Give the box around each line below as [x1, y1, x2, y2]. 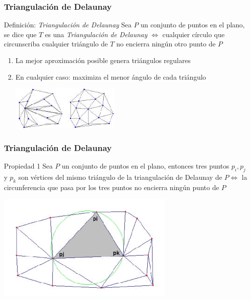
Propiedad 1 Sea [4, 161, 53, 171]
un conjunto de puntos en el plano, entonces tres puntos [62, 161, 229, 171]
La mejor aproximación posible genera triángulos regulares [15, 55, 191, 65]
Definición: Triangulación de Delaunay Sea [4, 20, 132, 30]
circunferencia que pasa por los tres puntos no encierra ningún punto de [4, 182, 219, 192]
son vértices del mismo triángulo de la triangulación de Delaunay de [18, 171, 222, 182]
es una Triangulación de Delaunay [45, 29, 148, 39]
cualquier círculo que [162, 29, 225, 39]
